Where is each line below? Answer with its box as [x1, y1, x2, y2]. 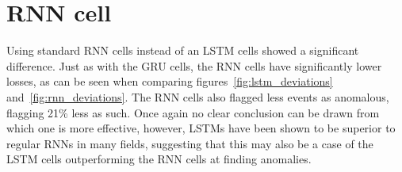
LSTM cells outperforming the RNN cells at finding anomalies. [6, 151, 312, 167]
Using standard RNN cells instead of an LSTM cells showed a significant [6, 42, 359, 59]
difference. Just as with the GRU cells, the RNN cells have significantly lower [6, 57, 382, 74]
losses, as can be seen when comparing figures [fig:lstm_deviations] [6, 73, 333, 90]
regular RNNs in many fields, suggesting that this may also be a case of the [6, 135, 373, 151]
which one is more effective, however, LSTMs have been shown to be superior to [6, 120, 396, 136]
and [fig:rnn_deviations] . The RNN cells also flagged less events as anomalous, [6, 88, 389, 105]
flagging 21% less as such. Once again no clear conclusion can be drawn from [6, 104, 380, 120]
